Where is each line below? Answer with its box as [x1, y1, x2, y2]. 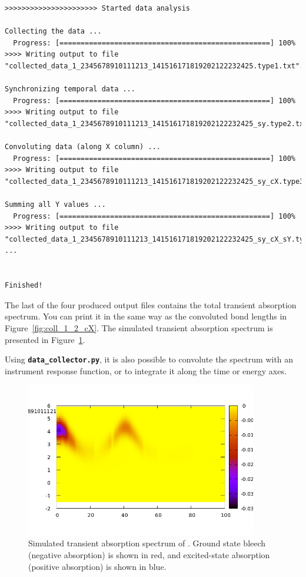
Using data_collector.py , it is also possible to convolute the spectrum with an [5, 353, 294, 365]
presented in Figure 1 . [5, 333, 85, 345]
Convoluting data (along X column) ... [5, 143, 161, 151]
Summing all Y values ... [5, 200, 106, 209]
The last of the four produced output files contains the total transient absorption [5, 298, 297, 311]
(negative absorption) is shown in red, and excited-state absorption [28, 549, 270, 561]
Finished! [5, 281, 43, 290]
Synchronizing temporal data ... [5, 85, 135, 94]
